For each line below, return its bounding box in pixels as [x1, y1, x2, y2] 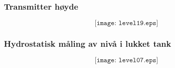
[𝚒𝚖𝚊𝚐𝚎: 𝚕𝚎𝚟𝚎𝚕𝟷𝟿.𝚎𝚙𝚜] [94, 20, 158, 27]
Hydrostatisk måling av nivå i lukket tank [4, 38, 172, 50]
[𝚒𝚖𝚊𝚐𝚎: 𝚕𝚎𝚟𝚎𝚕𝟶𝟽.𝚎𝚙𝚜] [94, 57, 158, 64]
